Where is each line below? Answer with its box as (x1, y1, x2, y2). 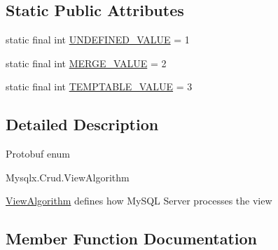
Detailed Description (6, 113, 159, 135)
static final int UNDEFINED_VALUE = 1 (6, 32, 190, 47)
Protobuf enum (6, 146, 71, 161)
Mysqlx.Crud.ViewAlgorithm (6, 169, 130, 184)
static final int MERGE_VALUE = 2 (6, 55, 167, 70)
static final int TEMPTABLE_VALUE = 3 (6, 79, 193, 94)
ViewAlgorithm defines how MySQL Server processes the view (6, 193, 272, 208)
